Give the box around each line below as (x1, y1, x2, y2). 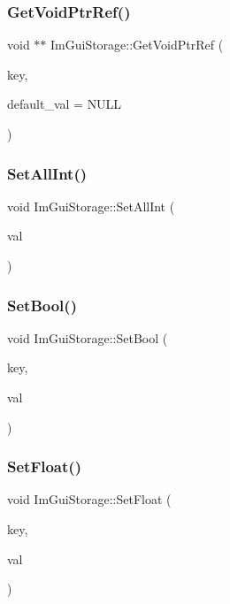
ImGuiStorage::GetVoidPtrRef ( (50, 35, 224, 54)
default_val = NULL (7, 95, 122, 113)
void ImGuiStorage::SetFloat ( (7, 490, 172, 508)
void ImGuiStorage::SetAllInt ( (7, 196, 175, 215)
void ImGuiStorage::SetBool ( (7, 328, 168, 347)
